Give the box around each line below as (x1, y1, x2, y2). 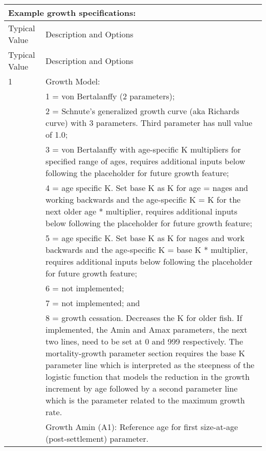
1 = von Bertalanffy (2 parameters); (46, 90, 175, 102)
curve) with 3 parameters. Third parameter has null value (46, 117, 253, 128)
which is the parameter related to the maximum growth (46, 394, 245, 406)
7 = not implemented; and (46, 297, 140, 309)
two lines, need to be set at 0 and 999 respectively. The (46, 335, 243, 347)
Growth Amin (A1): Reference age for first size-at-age (46, 421, 238, 433)
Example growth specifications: (8, 7, 136, 18)
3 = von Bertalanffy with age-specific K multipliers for (46, 143, 241, 155)
